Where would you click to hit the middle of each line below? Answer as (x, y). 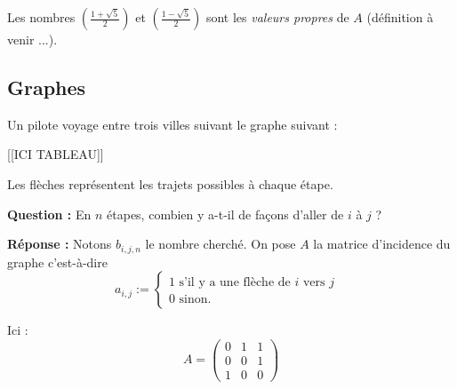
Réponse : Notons (60, 244)
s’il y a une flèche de (235, 283)
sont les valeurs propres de (277, 17)
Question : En (49, 214)
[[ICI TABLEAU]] (56, 154)
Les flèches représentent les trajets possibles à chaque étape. (170, 183)
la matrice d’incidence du (382, 244)
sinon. (195, 300)
